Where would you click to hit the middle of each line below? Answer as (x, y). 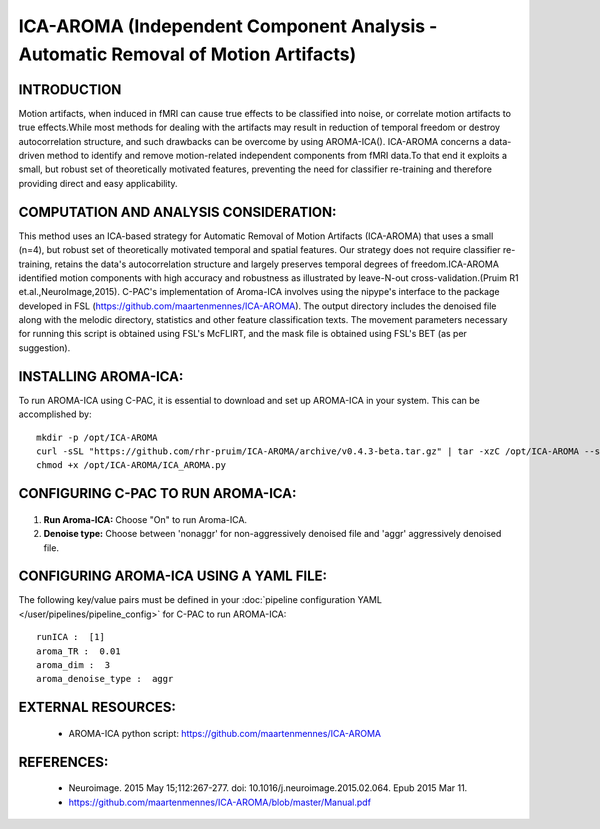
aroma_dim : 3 (73, 664)
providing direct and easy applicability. (98, 183)
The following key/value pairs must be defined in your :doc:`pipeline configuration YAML (200, 600)
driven (31, 156)
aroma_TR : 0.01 (78, 651)
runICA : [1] (70, 637)
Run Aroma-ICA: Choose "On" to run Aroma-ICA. (145, 519)
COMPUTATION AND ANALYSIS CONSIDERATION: (177, 211)
